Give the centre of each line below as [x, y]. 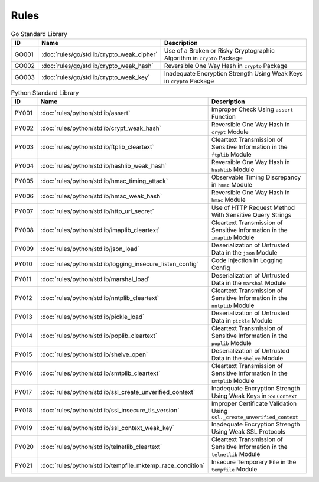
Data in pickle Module [242, 321]
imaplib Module [233, 237]
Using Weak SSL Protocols [248, 432]
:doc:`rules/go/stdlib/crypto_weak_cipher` [100, 54]
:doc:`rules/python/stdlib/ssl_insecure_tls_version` [110, 410]
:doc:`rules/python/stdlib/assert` [85, 113]
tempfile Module [234, 470]
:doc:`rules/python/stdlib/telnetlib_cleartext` [101, 447]
